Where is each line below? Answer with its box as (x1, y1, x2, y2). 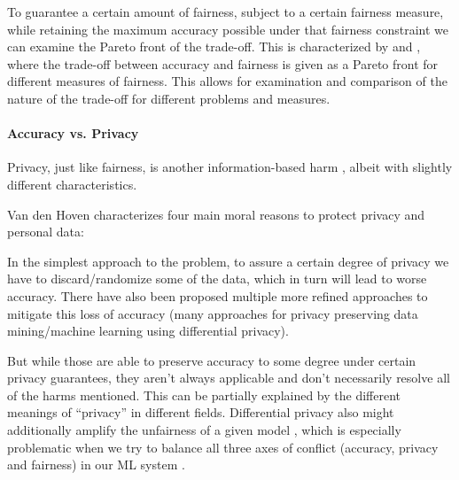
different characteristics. (7, 174, 137, 193)
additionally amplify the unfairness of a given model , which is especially (7, 421, 401, 439)
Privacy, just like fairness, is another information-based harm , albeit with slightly (7, 158, 453, 176)
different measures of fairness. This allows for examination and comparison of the (7, 72, 447, 90)
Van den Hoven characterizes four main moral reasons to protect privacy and (7, 205, 425, 223)
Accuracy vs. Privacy (7, 124, 139, 143)
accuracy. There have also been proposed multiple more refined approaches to (7, 286, 428, 305)
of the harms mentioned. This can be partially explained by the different (7, 385, 401, 404)
